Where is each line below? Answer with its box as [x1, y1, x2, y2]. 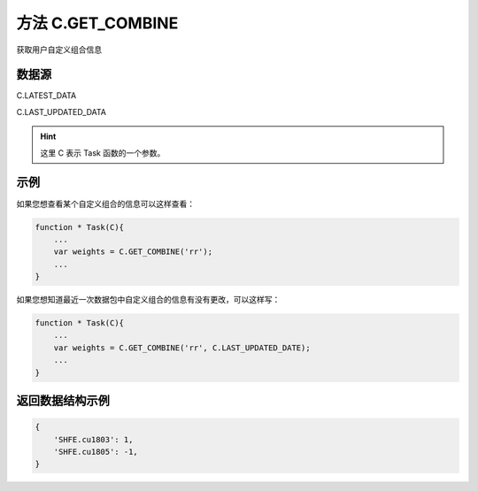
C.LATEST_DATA [16, 90, 77, 101]
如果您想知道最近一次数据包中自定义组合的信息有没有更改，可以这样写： [16, 295, 281, 305]
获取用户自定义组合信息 [16, 44, 102, 55]
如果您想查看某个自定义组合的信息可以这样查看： [16, 198, 195, 209]
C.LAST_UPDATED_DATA [16, 106, 106, 117]
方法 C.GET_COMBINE [16, 13, 179, 33]
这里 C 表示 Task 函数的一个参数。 [40, 147, 166, 158]
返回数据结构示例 [16, 394, 110, 409]
